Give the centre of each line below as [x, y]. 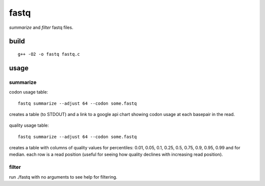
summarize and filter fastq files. [41, 27]
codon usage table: [29, 92]
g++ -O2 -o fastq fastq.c [49, 54]
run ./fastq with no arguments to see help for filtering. [63, 177]
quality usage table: [29, 125]
